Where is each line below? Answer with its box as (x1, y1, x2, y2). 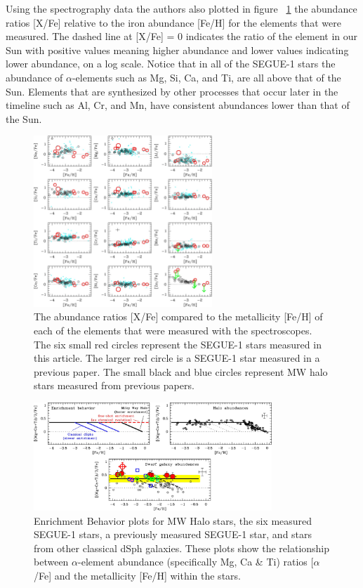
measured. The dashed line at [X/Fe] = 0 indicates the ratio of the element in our (6, 29, 358, 44)
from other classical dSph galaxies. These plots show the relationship (34, 540, 330, 555)
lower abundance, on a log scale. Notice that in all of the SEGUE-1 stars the (6, 56, 336, 71)
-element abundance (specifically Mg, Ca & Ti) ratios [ (78, 554, 314, 569)
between (34, 554, 69, 569)
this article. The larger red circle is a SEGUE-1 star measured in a (34, 351, 320, 365)
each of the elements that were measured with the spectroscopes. (34, 322, 312, 337)
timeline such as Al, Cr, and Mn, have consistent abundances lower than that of (6, 98, 350, 112)
